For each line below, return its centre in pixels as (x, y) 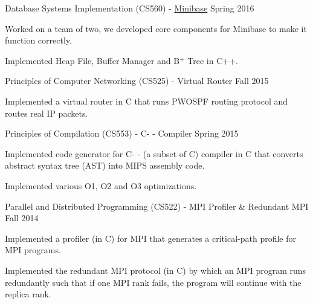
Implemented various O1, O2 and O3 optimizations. (101, 185)
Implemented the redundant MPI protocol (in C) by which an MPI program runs (156, 270)
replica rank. (28, 294)
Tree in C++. (213, 60)
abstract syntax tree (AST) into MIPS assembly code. (105, 165)
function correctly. (38, 40)
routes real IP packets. (47, 113)
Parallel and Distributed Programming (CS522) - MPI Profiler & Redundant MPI (157, 206)
